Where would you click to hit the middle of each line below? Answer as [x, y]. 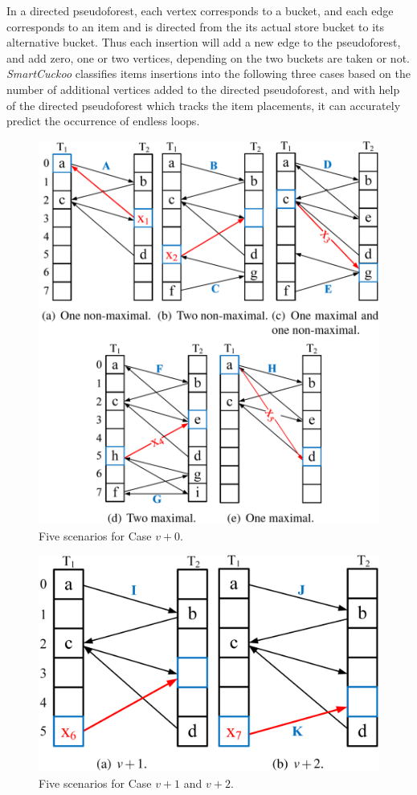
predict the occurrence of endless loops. [103, 121]
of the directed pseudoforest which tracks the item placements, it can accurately [204, 105]
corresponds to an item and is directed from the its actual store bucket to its [196, 26]
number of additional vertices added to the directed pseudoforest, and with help [203, 89]
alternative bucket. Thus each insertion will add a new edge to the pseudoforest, [204, 42]
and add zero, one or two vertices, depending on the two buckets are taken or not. [208, 57]
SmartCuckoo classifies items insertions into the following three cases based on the [208, 73]
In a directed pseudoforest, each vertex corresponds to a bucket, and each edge [200, 10]
